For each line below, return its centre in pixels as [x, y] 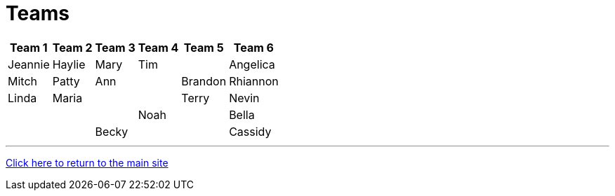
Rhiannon [254, 81]
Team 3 [115, 47]
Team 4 [158, 47]
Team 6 [253, 47]
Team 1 [29, 47]
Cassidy [250, 131]
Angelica [252, 64]
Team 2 [72, 47]
